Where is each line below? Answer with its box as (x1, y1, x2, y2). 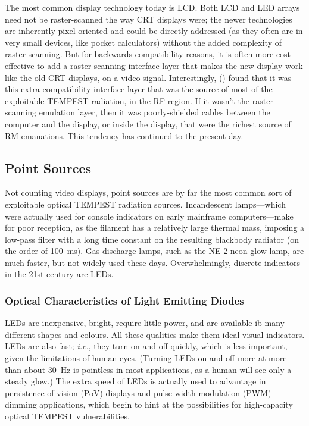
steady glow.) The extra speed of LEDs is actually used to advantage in (5, 375, 266, 387)
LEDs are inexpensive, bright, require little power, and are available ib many (5, 317, 285, 329)
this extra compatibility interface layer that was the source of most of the (5, 83, 273, 95)
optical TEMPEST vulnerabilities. (5, 410, 130, 422)
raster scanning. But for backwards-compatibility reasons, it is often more (5, 48, 274, 60)
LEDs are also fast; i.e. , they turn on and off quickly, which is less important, (5, 340, 288, 352)
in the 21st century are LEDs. (5, 268, 114, 280)
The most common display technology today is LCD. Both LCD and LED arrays (5, 1, 300, 13)
